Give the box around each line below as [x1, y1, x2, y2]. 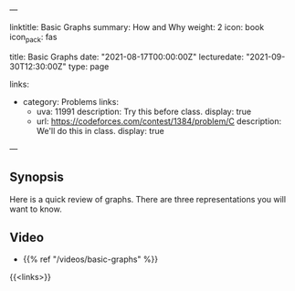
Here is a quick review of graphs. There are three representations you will [9, 193, 286, 204]
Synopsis [9, 170, 64, 185]
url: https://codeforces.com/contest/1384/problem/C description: [36, 115, 282, 127]
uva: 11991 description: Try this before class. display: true [36, 106, 252, 117]
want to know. [9, 203, 62, 214]
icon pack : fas [9, 32, 58, 45]
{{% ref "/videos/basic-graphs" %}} [22, 254, 159, 265]
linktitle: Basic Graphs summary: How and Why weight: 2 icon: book [9, 22, 265, 32]
